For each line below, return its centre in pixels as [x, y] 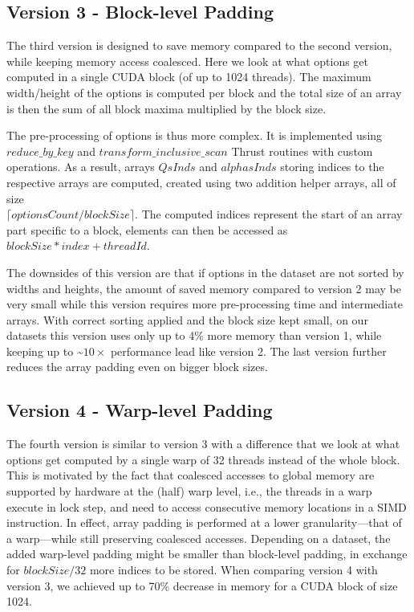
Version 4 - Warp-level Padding [140, 410]
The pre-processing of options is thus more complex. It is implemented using [195, 135]
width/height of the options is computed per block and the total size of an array [204, 92]
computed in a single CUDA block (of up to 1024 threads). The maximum [189, 77]
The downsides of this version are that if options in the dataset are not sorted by [205, 272]
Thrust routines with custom [302, 151]
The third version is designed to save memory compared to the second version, [199, 45]
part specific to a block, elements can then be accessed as [147, 229]
